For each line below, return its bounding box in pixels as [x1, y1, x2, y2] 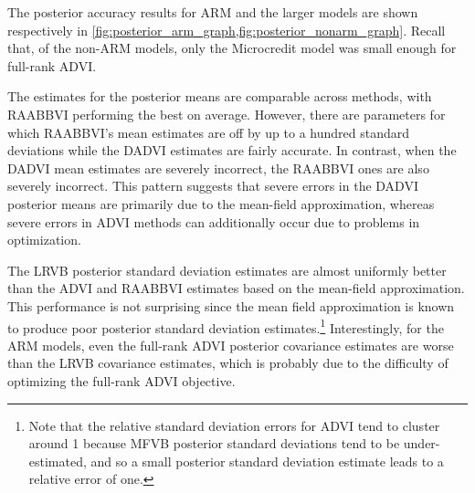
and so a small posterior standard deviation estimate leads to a [90, 451, 444, 470]
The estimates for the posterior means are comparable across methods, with [7, 87, 432, 106]
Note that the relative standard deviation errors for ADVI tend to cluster [28, 415, 440, 435]
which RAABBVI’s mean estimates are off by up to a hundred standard [7, 122, 410, 142]
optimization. [7, 230, 81, 249]
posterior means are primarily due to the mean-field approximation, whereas [7, 194, 435, 213]
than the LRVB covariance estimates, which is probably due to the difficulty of [7, 353, 449, 372]
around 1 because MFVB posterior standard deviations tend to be [28, 434, 400, 453]
